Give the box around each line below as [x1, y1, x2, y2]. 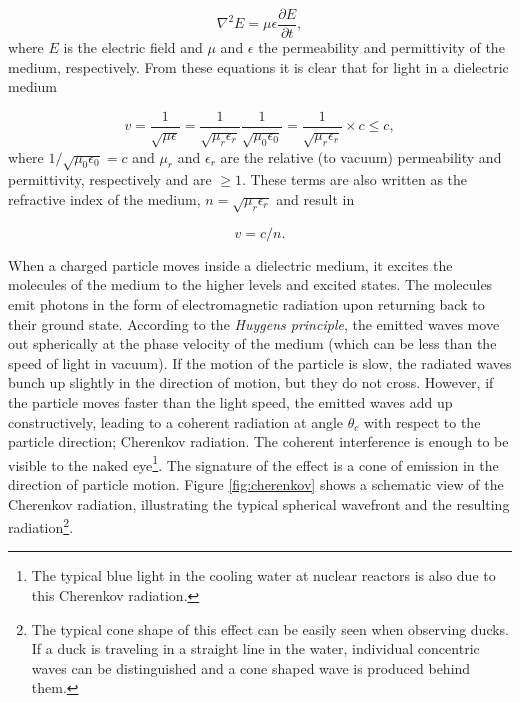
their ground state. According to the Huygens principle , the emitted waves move [8, 313, 500, 334]
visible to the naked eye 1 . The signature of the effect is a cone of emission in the [8, 451, 499, 475]
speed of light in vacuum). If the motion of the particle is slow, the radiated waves [8, 352, 512, 373]
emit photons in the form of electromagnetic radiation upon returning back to [8, 293, 485, 314]
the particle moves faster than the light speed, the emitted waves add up [8, 391, 453, 412]
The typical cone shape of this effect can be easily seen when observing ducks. [31, 618, 510, 639]
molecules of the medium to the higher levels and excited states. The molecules [8, 274, 493, 295]
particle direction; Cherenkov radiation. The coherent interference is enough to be [8, 431, 509, 452]
